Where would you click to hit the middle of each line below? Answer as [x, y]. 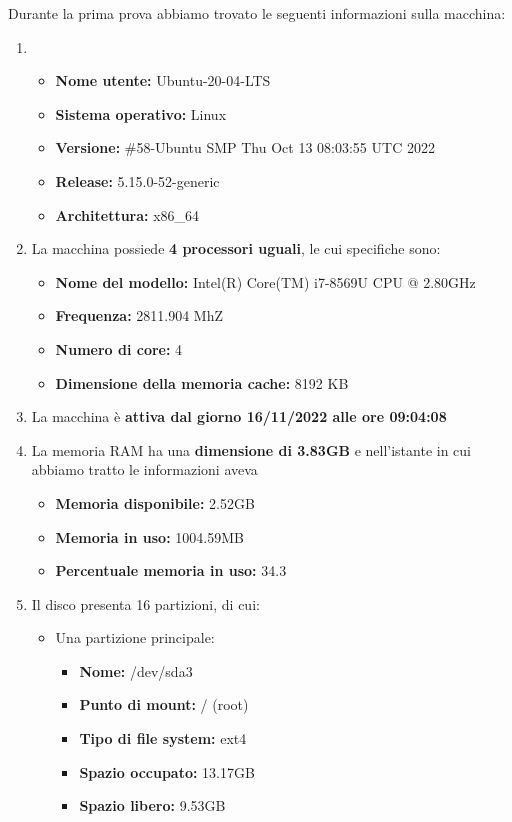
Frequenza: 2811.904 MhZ [139, 315]
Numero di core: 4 [119, 348]
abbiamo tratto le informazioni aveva [144, 469]
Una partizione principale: [135, 637]
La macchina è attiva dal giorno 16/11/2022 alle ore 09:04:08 [239, 416]
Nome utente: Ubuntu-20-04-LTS [163, 80]
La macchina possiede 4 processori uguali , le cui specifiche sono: [236, 248]
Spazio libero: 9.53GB [152, 805]
